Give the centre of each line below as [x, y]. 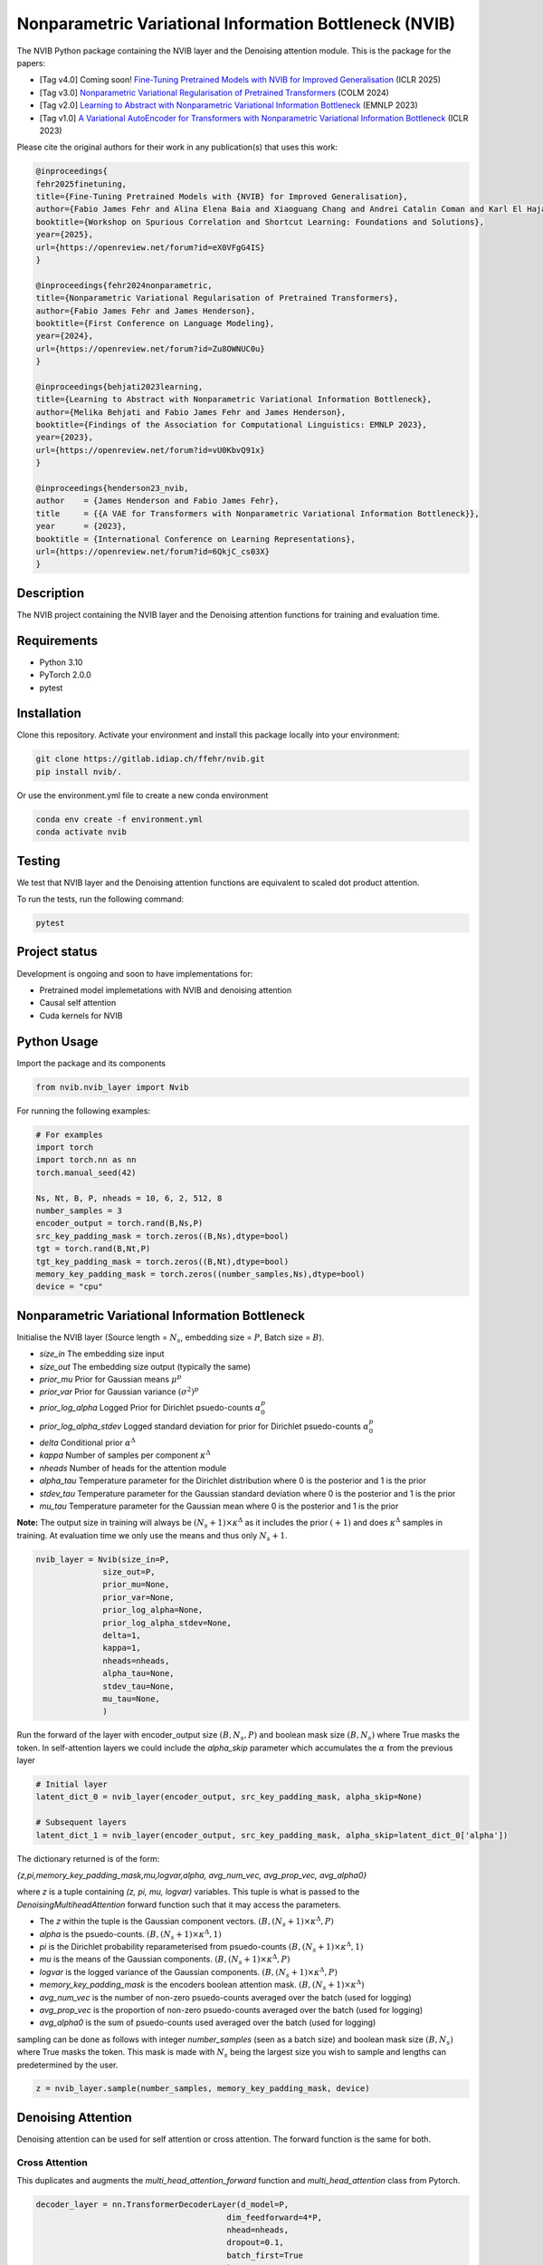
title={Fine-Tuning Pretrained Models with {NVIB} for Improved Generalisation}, [222, 197]
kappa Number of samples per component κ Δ [125, 1455]
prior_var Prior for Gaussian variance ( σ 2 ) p [119, 1391]
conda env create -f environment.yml [119, 819]
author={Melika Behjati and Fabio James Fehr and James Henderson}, [191, 412]
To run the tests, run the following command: [100, 899]
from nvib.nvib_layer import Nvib [112, 1087]
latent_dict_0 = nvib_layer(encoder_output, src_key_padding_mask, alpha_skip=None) [229, 1797]
